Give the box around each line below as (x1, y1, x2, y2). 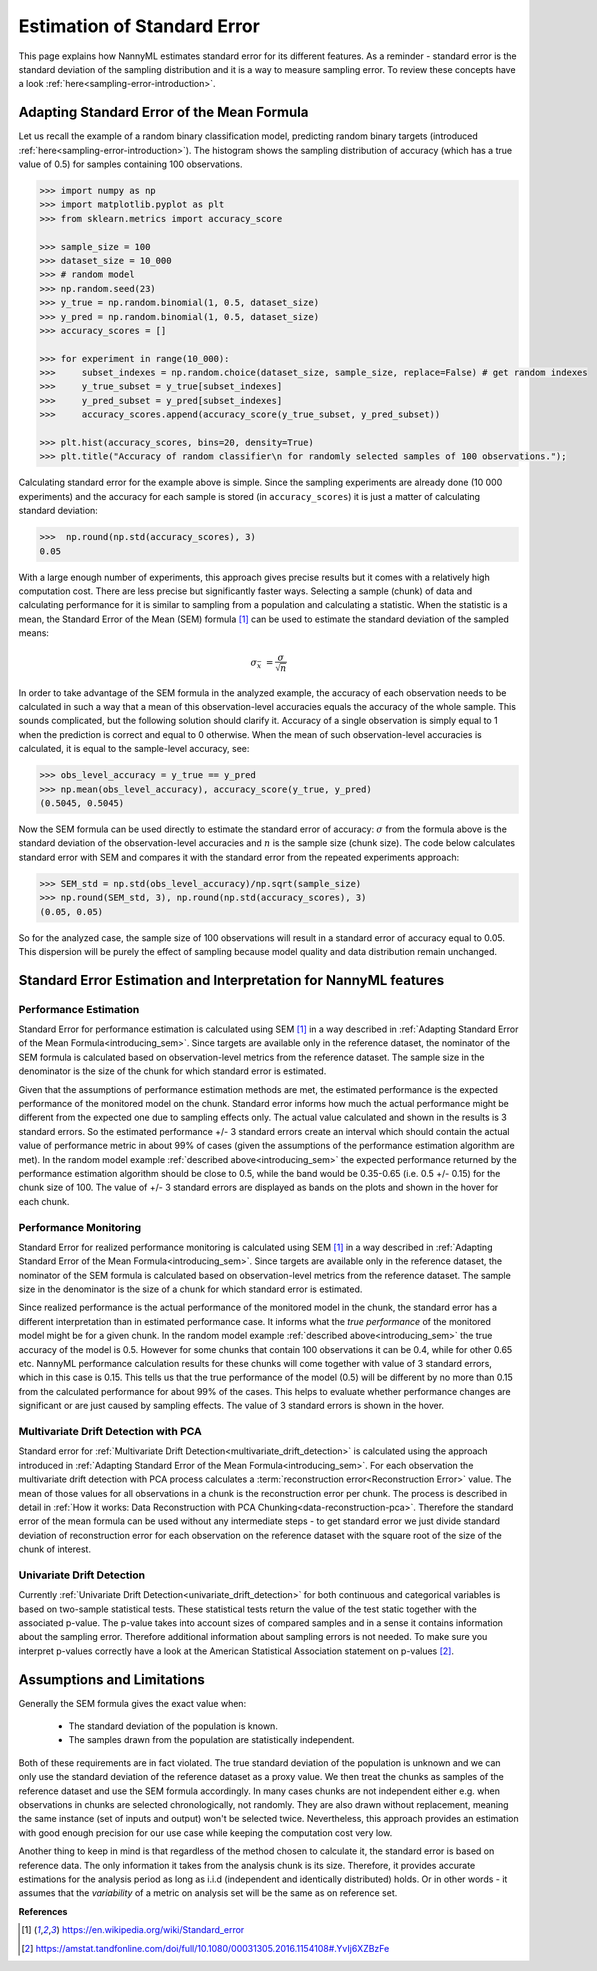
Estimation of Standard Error (18, 15, 260, 37)
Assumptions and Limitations (18, 1671, 205, 1688)
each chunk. (18, 1195, 70, 1207)
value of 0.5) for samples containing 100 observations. (18, 158, 243, 170)
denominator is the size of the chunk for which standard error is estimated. (18, 1065, 327, 1077)
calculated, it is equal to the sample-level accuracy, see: (18, 743, 250, 755)
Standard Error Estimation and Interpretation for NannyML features (18, 971, 445, 989)
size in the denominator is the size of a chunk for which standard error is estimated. (18, 1283, 363, 1295)
